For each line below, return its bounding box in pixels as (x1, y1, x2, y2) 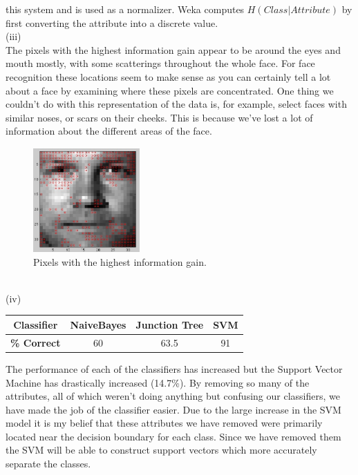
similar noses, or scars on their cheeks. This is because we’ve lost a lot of (6, 110, 313, 124)
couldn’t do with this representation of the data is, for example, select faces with (6, 97, 347, 111)
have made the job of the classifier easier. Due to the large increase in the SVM (6, 402, 341, 416)
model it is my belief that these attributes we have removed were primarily (6, 416, 323, 430)
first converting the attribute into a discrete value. (6, 15, 218, 30)
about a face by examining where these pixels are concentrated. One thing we (6, 83, 334, 97)
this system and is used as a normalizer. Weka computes (6, 2, 245, 16)
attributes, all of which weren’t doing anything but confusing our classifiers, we (6, 389, 340, 403)
